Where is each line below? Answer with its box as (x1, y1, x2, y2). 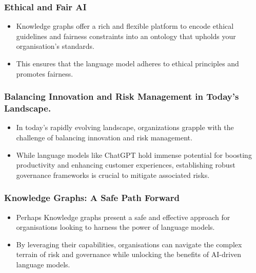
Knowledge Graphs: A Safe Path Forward (4, 191, 180, 204)
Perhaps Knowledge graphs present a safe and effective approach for (16, 211, 230, 222)
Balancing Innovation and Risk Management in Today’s (4, 90, 239, 103)
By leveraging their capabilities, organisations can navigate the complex (16, 239, 242, 249)
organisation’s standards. (16, 41, 94, 51)
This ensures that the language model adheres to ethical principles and (16, 58, 239, 68)
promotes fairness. (16, 68, 73, 79)
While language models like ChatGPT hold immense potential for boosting (16, 149, 252, 160)
